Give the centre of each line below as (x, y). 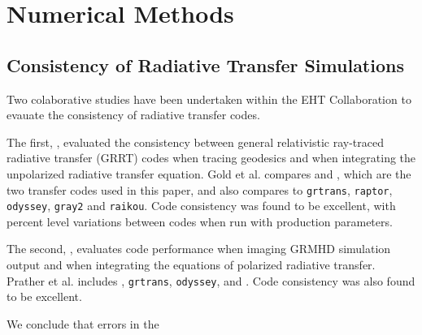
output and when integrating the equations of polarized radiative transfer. (191, 265)
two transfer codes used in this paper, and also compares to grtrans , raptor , (200, 189)
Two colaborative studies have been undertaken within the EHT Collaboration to (209, 99)
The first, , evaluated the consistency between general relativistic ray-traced (196, 142)
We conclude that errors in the (83, 323)
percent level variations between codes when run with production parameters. (200, 221)
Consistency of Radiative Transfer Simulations (205, 64)
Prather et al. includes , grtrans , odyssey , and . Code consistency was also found (211, 280)
